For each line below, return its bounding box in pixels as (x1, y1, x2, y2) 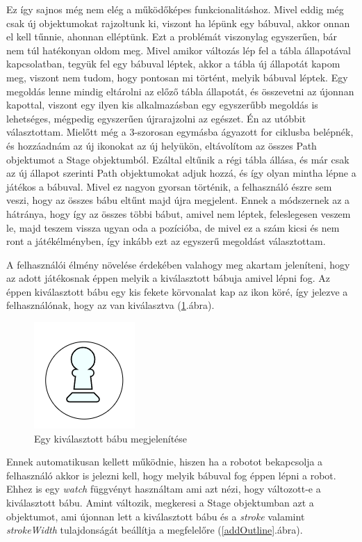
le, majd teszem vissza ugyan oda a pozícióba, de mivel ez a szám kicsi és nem (6, 220, 340, 234)
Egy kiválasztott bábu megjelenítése (34, 431, 188, 445)
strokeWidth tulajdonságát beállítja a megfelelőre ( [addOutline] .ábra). (6, 523, 303, 537)
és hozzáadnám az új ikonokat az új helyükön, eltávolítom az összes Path (6, 138, 317, 152)
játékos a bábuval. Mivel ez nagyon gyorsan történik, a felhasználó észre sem (6, 179, 332, 193)
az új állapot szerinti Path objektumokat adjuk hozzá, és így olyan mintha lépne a (6, 166, 356, 180)
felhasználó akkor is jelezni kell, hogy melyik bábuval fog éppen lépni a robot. (6, 468, 336, 482)
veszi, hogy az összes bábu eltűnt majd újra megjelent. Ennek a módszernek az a (6, 193, 350, 207)
